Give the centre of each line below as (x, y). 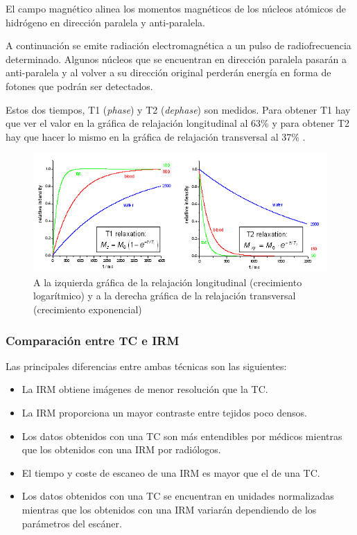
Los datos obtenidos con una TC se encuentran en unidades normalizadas (178, 496)
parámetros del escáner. (72, 523)
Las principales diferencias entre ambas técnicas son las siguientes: (146, 366)
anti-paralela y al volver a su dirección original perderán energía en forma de (168, 72)
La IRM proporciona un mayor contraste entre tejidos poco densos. (164, 412)
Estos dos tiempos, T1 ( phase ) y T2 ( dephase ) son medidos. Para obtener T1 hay (178, 109)
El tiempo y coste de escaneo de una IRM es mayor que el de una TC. (171, 472)
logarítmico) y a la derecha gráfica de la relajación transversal (165, 296)
